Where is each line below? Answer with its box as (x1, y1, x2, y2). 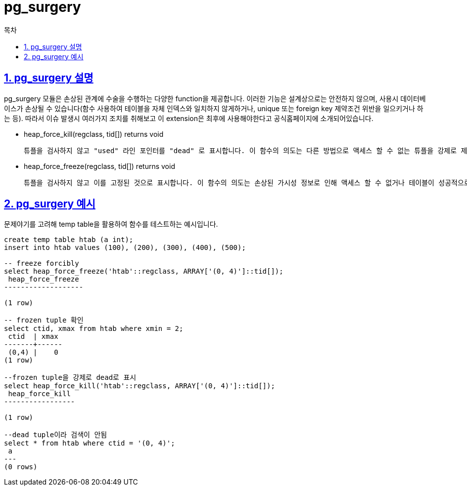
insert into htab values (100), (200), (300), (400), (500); (4, 244, 246, 252)
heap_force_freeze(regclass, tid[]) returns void (24, 162, 175, 170)
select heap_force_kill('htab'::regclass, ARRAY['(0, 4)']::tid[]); (4, 382, 275, 390)
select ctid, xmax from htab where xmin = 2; (4, 325, 184, 333)
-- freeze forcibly (4, 259, 79, 268)
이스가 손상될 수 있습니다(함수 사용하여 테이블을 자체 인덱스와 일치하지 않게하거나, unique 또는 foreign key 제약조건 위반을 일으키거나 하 (4, 104, 423, 113)
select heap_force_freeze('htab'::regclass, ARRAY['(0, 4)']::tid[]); (4, 267, 283, 276)
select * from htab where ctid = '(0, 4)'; (4, 439, 175, 448)
